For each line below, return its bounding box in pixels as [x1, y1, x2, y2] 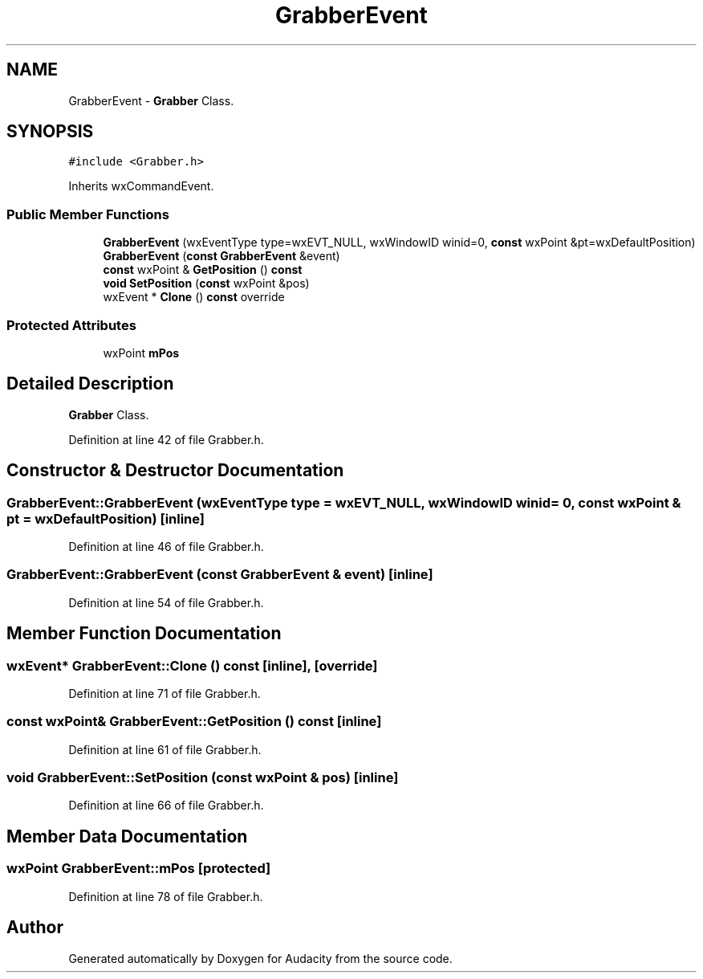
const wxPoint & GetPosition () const [103, 263, 303, 277]
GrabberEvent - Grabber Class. [68, 93, 234, 108]
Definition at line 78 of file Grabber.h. [68, 889, 263, 904]
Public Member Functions [6, 206, 169, 222]
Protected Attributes [6, 316, 136, 333]
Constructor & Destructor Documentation [6, 460, 344, 481]
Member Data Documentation [6, 826, 248, 846]
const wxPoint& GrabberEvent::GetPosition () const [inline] [6, 713, 382, 730]
